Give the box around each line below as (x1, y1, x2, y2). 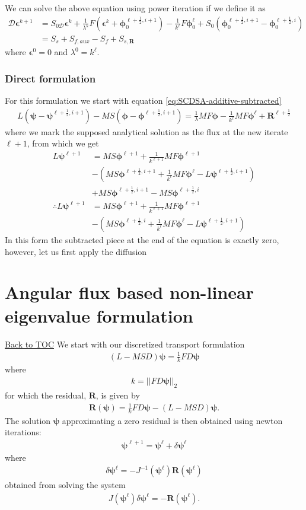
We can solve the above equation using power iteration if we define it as (5, 2, 266, 14)
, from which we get (27, 137, 99, 149)
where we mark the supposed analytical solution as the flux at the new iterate (5, 125, 288, 138)
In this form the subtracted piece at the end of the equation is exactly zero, (5, 234, 279, 246)
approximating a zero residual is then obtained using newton (62, 414, 283, 426)
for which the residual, (5, 388, 87, 401)
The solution (5, 414, 51, 426)
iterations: (5, 426, 42, 438)
